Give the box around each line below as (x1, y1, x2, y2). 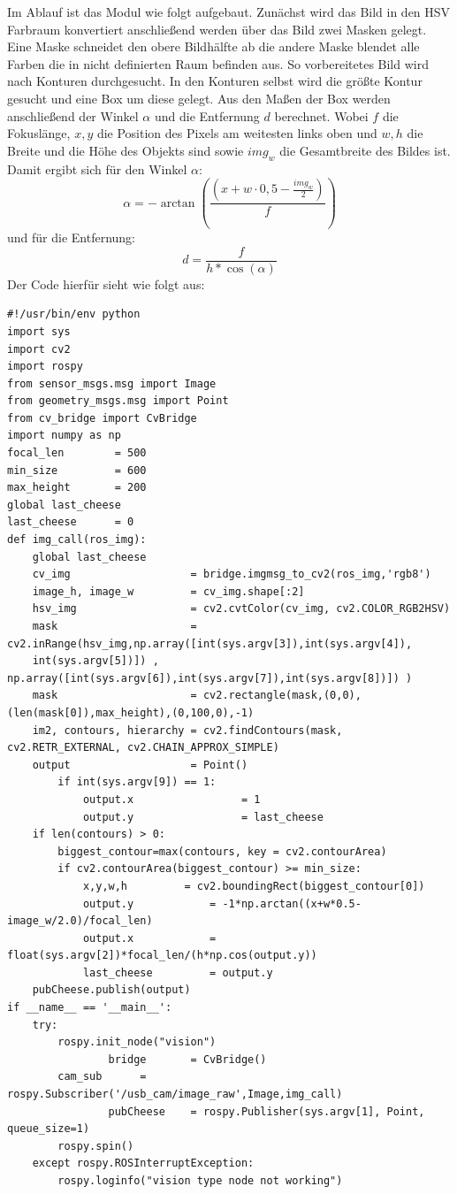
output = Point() (32, 758, 248, 771)
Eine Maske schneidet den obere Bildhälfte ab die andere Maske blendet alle (7, 37, 420, 56)
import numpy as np (7, 429, 121, 442)
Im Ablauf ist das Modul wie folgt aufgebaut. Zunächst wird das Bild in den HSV (7, 3, 451, 20)
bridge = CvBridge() (108, 1052, 267, 1066)
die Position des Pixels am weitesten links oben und (96, 124, 377, 142)
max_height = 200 (7, 481, 147, 494)
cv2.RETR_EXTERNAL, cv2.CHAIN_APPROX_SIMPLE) (7, 741, 279, 754)
